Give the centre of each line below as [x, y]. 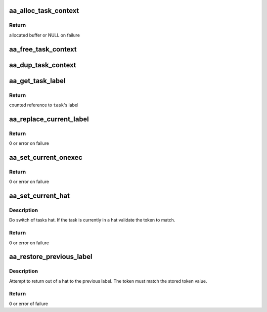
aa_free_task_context [43, 49]
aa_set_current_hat [40, 196]
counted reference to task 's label [44, 105]
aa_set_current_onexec [46, 157]
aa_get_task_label [37, 81]
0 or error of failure [29, 304]
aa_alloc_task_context [44, 11]
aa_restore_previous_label [51, 257]
